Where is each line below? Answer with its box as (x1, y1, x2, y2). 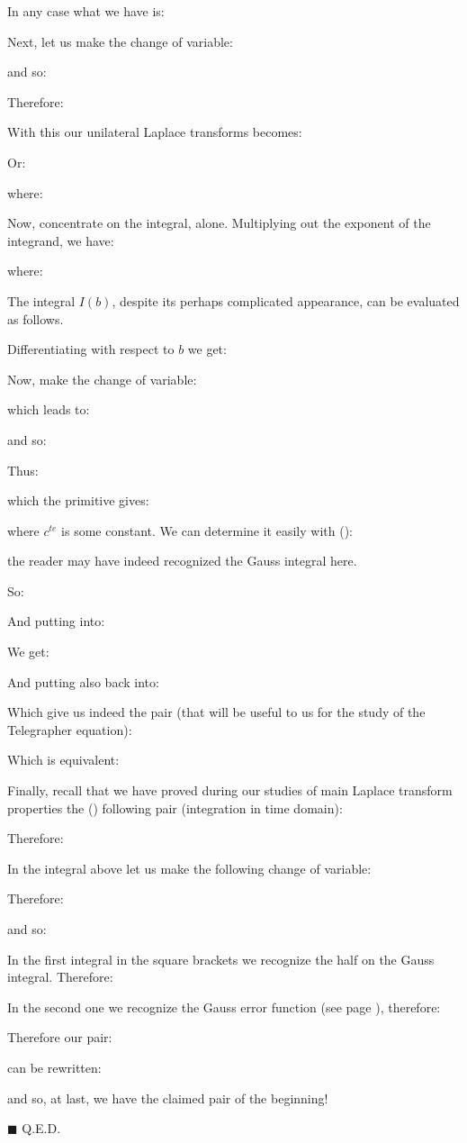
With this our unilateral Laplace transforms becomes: (7, 122, 302, 141)
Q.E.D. (22, 1119, 61, 1138)
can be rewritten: (7, 1057, 102, 1076)
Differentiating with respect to (7, 340, 175, 358)
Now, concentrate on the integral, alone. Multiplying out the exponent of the (7, 213, 431, 232)
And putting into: (7, 612, 105, 630)
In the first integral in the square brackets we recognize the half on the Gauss (7, 949, 435, 968)
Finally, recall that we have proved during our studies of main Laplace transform (7, 781, 453, 800)
